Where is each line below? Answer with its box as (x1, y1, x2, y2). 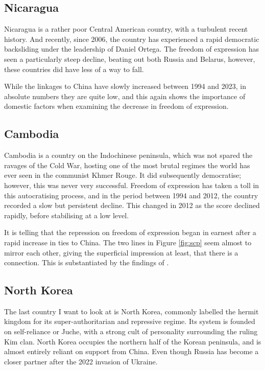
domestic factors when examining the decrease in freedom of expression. (4, 101, 229, 111)
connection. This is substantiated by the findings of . (4, 257, 169, 268)
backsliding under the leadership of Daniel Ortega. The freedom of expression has (4, 43, 259, 54)
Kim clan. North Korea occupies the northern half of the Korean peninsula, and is (4, 336, 261, 346)
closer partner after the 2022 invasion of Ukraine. (4, 356, 158, 366)
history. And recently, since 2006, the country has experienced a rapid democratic (4, 33, 259, 44)
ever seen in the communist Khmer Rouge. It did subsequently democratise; (4, 170, 242, 180)
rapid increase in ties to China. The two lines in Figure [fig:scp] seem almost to (4, 237, 252, 247)
